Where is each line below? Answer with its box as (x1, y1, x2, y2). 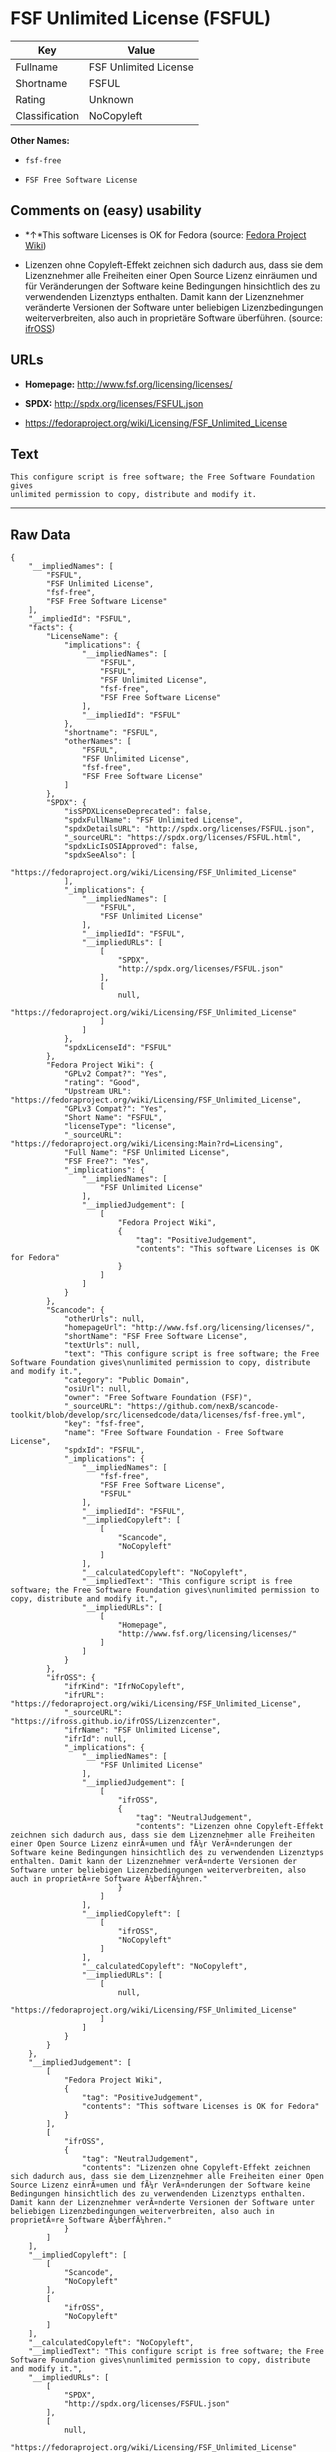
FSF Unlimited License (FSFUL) (10, 7, 272, 30)
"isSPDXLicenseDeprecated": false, (63, 807, 213, 817)
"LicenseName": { (46, 632, 118, 642)
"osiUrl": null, (63, 1384, 132, 1394)
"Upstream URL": (63, 1087, 132, 1097)
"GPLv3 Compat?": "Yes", (63, 1104, 168, 1114)
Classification (15, 108, 80, 122)
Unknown (88, 92, 134, 106)
